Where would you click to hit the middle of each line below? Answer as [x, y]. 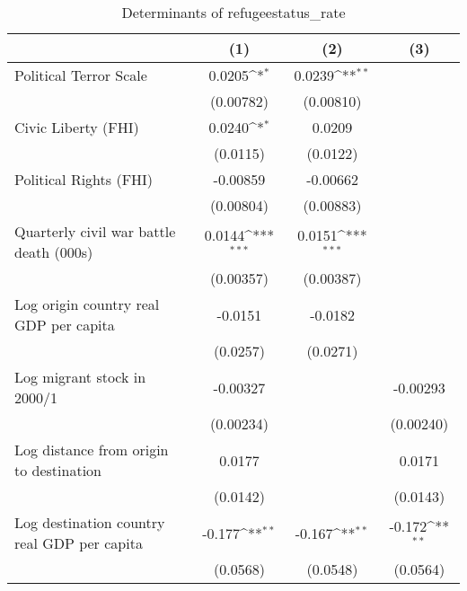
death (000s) [54, 252]
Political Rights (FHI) [84, 179]
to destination [58, 470]
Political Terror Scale [81, 75]
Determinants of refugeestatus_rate [233, 12]
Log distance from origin [92, 450]
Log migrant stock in [80, 377]
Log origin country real [87, 304]
